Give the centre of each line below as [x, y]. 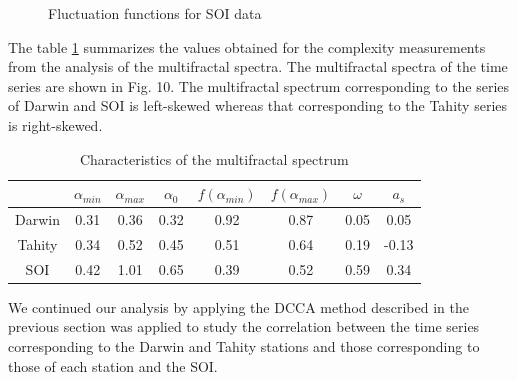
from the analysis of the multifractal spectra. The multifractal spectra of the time [258, 66]
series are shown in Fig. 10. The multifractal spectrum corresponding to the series [259, 85]
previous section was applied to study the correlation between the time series [244, 326]
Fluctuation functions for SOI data [155, 13]
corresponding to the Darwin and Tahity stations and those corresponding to [244, 345]
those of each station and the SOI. [113, 365]
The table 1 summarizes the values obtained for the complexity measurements [247, 46]
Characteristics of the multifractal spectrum [214, 158]
